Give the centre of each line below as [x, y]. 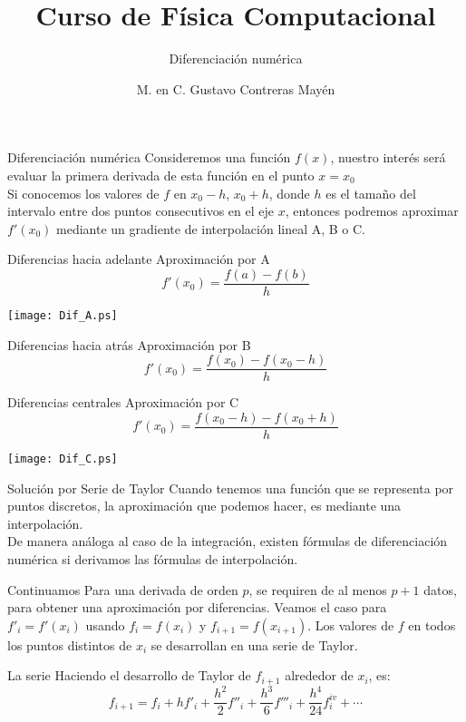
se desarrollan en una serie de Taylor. [254, 644]
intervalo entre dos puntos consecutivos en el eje [141, 211]
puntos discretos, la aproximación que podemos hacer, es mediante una [204, 506]
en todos [432, 624]
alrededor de [319, 675]
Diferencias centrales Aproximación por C [123, 402]
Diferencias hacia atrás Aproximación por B [129, 344]
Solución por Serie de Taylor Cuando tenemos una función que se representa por [231, 488]
